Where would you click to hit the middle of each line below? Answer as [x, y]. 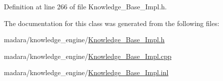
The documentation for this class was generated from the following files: [112, 23]
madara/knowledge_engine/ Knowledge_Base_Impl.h [84, 40]
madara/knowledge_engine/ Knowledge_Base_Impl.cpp [88, 56]
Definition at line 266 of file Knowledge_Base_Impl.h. [85, 6]
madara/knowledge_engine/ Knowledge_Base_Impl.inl [86, 72]
